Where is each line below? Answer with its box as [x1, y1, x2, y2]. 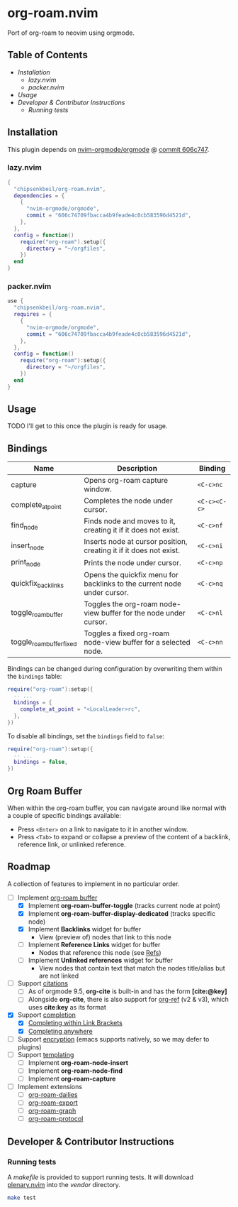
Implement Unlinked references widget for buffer [28, 956, 174, 965]
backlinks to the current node [84, 579, 182, 589]
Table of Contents [7, 49, 89, 61]
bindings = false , [13, 758, 69, 766]
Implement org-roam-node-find [28, 1066, 123, 1075]
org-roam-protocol [28, 1115, 84, 1123]
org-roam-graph [28, 1106, 76, 1115]
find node [11, 520, 38, 531]
